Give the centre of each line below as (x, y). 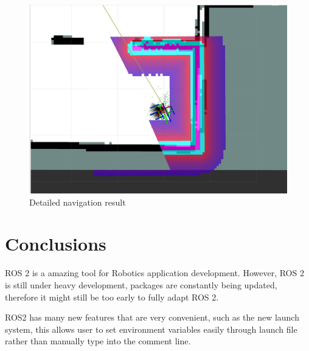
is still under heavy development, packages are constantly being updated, (141, 284)
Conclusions (56, 244)
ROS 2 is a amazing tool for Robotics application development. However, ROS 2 (154, 273)
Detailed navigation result (78, 202)
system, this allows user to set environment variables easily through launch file (151, 329)
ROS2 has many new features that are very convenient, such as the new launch (152, 317)
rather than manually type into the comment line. (98, 341)
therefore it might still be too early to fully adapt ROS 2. (112, 297)
